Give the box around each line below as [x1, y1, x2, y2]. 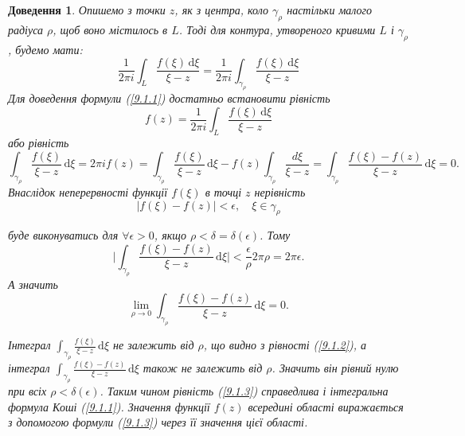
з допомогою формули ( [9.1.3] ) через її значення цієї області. [8, 414, 308, 430]
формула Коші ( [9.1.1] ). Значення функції [8, 398, 210, 415]
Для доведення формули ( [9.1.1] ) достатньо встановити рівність [8, 90, 330, 107]
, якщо [154, 227, 186, 243]
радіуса [8, 21, 44, 37]
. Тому [260, 227, 291, 243]
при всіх [8, 383, 47, 399]
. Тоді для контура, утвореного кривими [178, 21, 376, 37]
